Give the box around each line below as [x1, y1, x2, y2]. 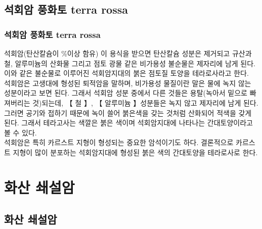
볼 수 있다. [4, 127, 37, 138]
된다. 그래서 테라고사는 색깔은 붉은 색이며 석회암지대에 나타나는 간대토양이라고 [4, 117, 253, 128]
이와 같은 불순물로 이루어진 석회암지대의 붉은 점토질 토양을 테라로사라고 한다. [4, 68, 249, 78]
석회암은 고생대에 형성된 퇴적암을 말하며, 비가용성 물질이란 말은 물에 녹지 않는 [4, 77, 251, 88]
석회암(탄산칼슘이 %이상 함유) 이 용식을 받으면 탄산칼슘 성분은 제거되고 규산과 [4, 48, 252, 58]
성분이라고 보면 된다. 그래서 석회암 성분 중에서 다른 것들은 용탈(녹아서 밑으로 [4, 87, 247, 98]
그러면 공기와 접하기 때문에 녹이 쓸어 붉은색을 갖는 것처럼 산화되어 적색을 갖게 [4, 107, 252, 118]
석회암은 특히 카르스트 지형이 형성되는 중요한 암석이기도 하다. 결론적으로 [4, 137, 234, 148]
